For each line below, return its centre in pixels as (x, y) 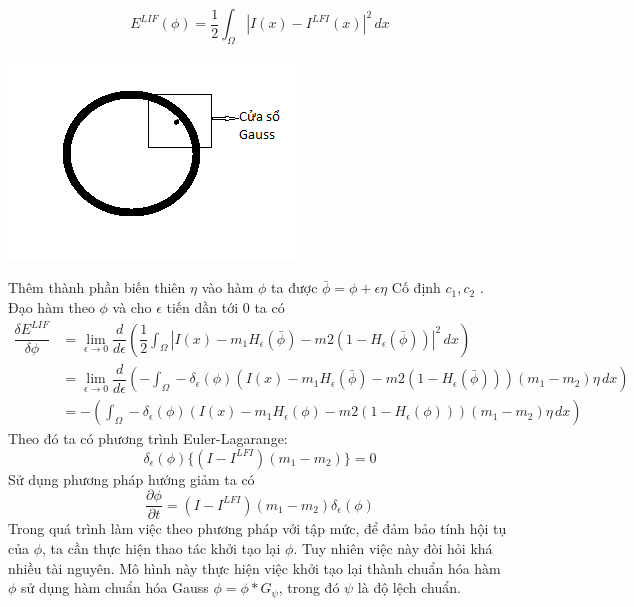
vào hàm (227, 287)
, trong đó (309, 587)
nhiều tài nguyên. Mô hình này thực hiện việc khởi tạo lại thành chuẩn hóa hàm (254, 567)
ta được (294, 287)
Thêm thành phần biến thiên (97, 287)
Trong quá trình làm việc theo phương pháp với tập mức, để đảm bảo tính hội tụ (257, 528)
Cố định (416, 287)
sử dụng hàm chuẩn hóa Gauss (115, 587)
